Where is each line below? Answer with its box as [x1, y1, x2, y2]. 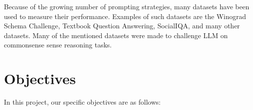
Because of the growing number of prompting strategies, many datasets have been [4, 1, 250, 11]
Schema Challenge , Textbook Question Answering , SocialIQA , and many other [4, 21, 240, 31]
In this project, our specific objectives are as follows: [4, 97, 161, 107]
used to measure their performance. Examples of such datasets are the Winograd [4, 11, 246, 21]
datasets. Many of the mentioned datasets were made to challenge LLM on [4, 30, 228, 40]
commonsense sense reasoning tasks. [4, 40, 112, 50]
